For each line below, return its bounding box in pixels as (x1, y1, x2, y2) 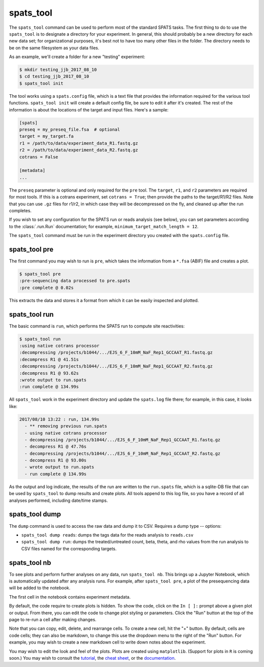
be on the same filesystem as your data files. (9, 44, 100, 51)
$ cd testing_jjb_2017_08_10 (19, 74, 89, 79)
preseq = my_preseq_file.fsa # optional (19, 127, 120, 132)
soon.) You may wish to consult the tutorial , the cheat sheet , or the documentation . (9, 655, 176, 661)
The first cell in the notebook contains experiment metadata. (9, 594, 131, 600)
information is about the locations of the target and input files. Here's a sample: (9, 107, 169, 112)
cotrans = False (19, 154, 59, 160)
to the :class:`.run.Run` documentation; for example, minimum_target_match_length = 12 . (9, 223, 199, 229)
